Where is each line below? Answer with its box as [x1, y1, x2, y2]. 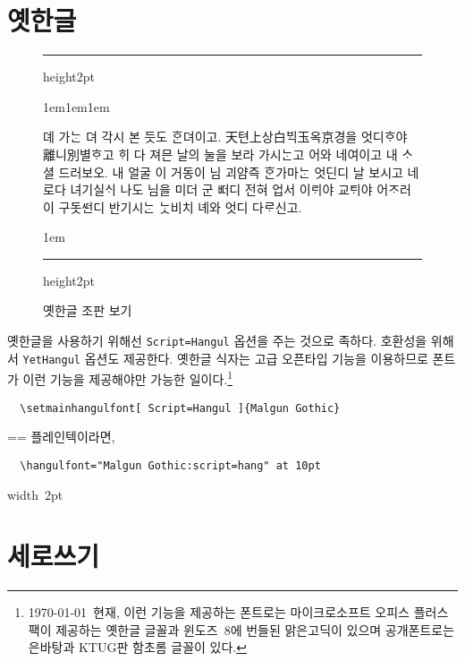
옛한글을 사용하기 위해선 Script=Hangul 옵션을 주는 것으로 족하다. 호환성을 [7, 331, 427, 350]
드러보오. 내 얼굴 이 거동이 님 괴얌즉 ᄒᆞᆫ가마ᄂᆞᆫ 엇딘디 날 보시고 [58, 162, 403, 181]
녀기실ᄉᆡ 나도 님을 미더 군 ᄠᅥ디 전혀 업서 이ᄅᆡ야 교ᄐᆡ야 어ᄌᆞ [70, 180, 401, 199]
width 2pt [7, 485, 63, 503]
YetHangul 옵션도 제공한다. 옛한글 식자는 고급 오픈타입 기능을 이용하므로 [22, 348, 428, 367]
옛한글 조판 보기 [43, 301, 132, 320]
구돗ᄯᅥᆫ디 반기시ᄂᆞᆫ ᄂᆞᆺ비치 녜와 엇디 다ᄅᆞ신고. [58, 197, 302, 216]
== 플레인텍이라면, [7, 427, 115, 446]
